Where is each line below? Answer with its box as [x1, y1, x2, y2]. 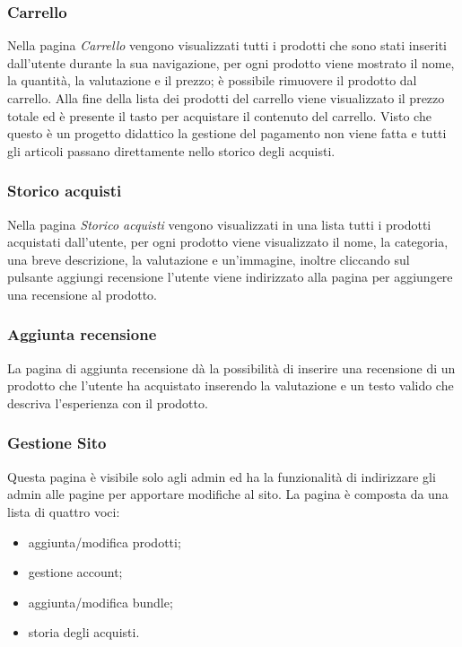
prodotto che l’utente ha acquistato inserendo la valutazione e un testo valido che [7, 376, 454, 395]
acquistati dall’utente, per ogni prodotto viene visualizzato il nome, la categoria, [7, 232, 449, 251]
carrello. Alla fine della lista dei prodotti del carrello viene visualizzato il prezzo [7, 89, 445, 107]
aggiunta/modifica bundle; [28, 592, 173, 611]
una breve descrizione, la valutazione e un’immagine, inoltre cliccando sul [7, 249, 410, 268]
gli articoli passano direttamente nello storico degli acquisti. [7, 141, 336, 160]
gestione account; [28, 563, 123, 581]
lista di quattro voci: [7, 502, 120, 520]
